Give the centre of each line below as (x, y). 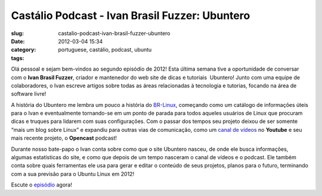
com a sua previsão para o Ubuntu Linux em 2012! (72, 174)
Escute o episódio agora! (42, 185)
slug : (17, 33)
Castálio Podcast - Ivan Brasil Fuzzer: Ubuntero (131, 15)
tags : (18, 58)
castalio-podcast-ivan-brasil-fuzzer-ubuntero (114, 33)
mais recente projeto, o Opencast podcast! (64, 138)
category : (24, 50)
